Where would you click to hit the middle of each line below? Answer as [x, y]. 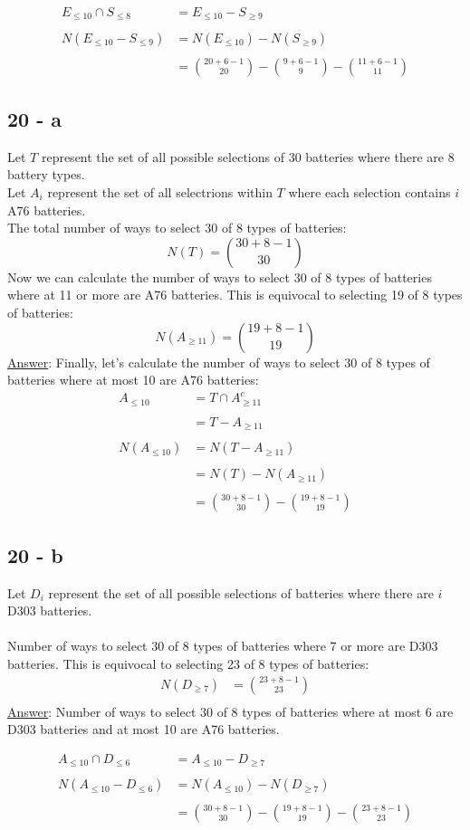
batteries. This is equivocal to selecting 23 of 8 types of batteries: [188, 664]
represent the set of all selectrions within [160, 192]
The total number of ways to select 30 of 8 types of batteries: [177, 228]
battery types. [46, 174]
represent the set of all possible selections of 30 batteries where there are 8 [248, 156]
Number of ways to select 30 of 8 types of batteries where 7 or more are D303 [223, 646]
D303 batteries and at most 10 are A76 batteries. [144, 729]
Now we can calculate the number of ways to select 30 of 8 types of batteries [220, 277]
